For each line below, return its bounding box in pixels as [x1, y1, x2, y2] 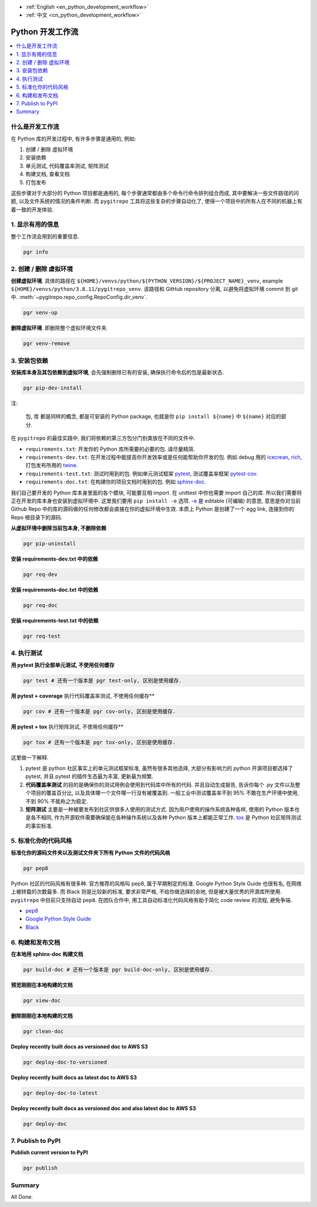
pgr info [23, 249, 49, 255]
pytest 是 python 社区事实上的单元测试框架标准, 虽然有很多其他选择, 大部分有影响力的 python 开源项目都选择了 [25, 765, 294, 772]
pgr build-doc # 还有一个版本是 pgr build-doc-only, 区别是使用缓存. [23, 966, 213, 973]
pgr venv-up [23, 309, 58, 316]
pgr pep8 [23, 864, 49, 871]
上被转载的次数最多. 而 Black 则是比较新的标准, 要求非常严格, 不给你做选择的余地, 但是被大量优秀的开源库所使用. [11, 888, 282, 896]
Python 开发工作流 [11, 27, 79, 37]
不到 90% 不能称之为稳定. [25, 797, 88, 804]
